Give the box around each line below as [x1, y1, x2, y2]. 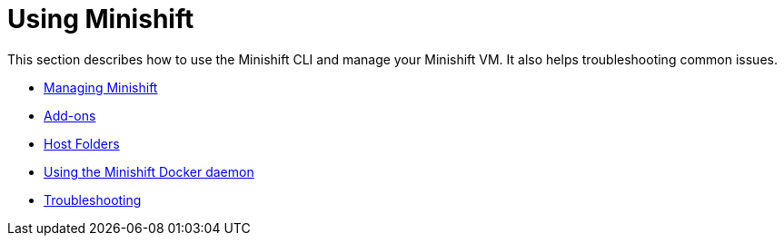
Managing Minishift [44, 79, 158, 95]
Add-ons [44, 107, 96, 123]
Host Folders [44, 135, 120, 151]
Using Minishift [7, 4, 194, 34]
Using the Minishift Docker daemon [44, 163, 254, 180]
